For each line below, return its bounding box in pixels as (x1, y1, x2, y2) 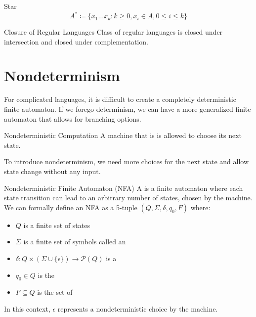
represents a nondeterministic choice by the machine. (57, 303, 218, 314)
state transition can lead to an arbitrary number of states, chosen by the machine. (4, 192, 253, 203)
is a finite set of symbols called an (23, 236, 126, 247)
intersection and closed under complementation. (4, 36, 148, 46)
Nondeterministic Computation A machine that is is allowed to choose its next (4, 130, 242, 140)
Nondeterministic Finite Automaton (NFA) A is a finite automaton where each (4, 182, 243, 193)
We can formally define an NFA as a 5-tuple (4, 202, 137, 212)
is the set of (37, 287, 73, 297)
